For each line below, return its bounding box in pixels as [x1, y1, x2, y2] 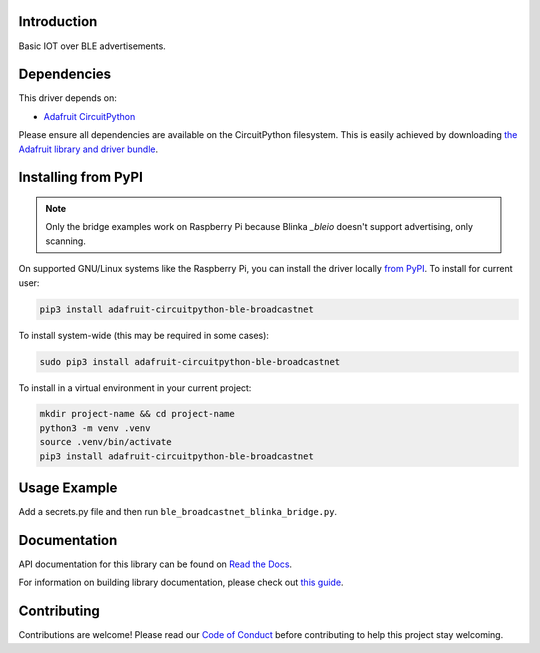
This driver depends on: [18, 92, 117, 104]
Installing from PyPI [18, 169, 144, 186]
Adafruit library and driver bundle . [18, 143, 159, 155]
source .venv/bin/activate [39, 436, 172, 448]
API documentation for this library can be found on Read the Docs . [18, 558, 293, 570]
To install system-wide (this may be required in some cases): [18, 329, 270, 341]
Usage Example [18, 480, 118, 497]
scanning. [45, 235, 87, 247]
